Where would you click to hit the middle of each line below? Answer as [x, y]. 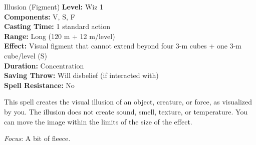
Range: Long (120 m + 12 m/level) [60, 36]
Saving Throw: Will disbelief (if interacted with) [81, 75]
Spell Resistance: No [39, 85]
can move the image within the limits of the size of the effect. [98, 121]
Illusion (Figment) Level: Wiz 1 [54, 6]
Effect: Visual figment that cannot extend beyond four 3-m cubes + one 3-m [123, 46]
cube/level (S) [26, 55]
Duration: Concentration [44, 65]
